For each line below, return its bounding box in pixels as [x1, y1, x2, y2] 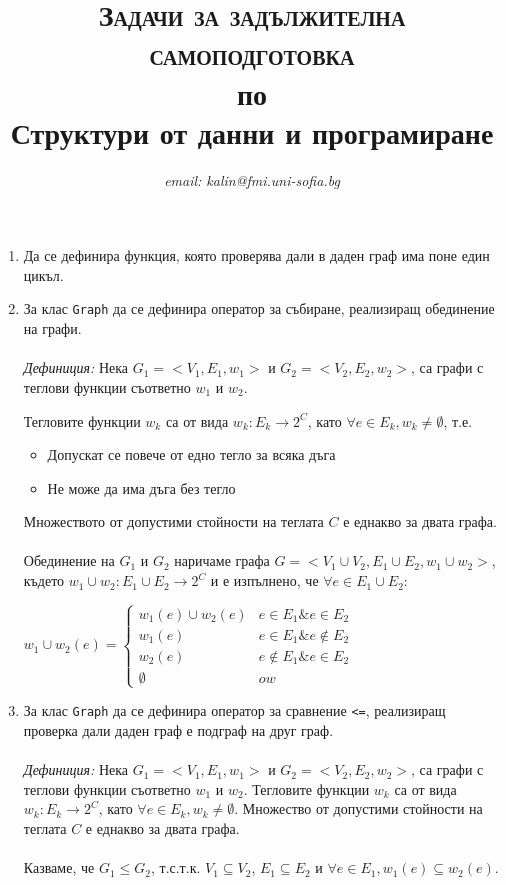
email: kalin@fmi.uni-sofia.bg [164, 169, 340, 190]
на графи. [23, 318, 82, 339]
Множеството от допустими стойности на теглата [23, 511, 324, 532]
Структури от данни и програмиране [10, 111, 494, 152]
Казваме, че [23, 857, 95, 878]
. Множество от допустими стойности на [234, 798, 483, 819]
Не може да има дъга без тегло [47, 477, 236, 498]
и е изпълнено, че [210, 570, 319, 591]
